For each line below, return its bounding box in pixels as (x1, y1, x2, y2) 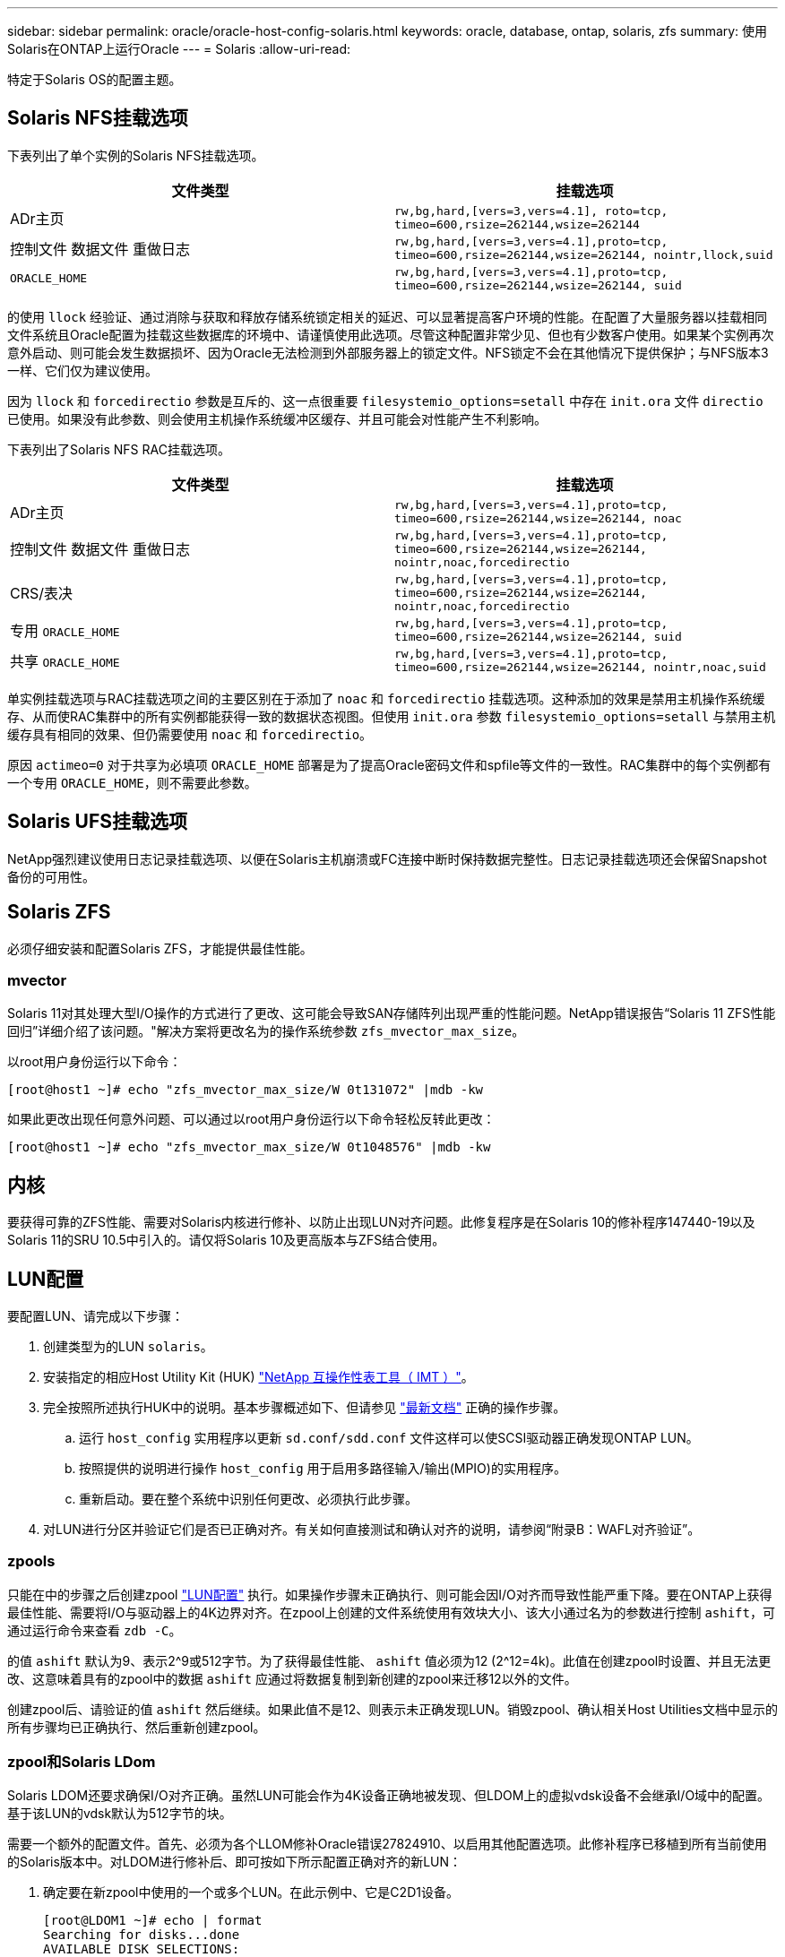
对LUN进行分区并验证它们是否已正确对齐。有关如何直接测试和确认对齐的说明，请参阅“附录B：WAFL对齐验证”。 (43, 1521, 701, 1537)
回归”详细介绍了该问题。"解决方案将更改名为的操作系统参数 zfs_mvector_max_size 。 (7, 1023, 525, 1039)
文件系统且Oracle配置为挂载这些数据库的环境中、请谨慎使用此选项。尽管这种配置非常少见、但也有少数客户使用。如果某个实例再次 (7, 326, 774, 342)
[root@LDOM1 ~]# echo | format (43, 1913, 263, 1928)
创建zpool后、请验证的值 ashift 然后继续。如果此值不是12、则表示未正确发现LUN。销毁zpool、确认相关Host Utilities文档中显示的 (7, 1701, 778, 1717)
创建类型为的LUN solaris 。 (43, 1338, 213, 1354)
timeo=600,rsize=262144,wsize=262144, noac (394, 511, 682, 525)
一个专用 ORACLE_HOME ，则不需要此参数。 (7, 774, 257, 790)
